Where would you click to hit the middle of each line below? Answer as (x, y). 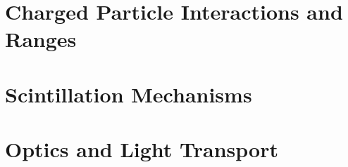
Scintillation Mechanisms (129, 94)
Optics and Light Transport (142, 149)
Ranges (41, 39)
